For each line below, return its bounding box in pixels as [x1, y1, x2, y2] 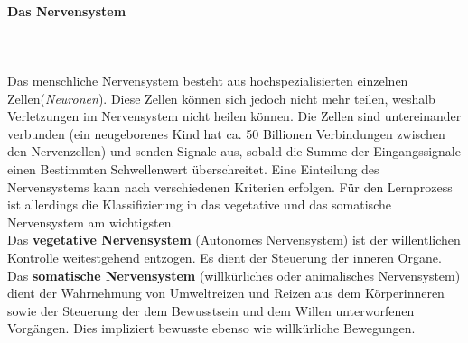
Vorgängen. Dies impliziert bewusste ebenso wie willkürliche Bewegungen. [7, 319, 416, 338]
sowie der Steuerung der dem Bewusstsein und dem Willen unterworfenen [7, 301, 415, 320]
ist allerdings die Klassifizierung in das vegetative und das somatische [7, 195, 391, 214]
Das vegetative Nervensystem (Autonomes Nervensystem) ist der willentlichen [7, 230, 461, 249]
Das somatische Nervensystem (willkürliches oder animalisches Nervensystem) [7, 265, 461, 284]
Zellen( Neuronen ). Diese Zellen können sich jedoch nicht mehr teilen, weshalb [7, 88, 435, 107]
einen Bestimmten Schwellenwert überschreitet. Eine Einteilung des [7, 159, 379, 178]
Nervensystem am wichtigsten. [7, 212, 175, 231]
